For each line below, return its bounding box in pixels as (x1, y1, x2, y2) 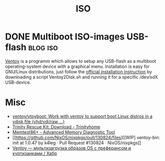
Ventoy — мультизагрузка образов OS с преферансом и (12, 145, 131, 151)
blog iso (28, 42, 58, 53)
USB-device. (5, 79, 31, 85)
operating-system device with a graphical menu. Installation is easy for (5, 63, 150, 69)
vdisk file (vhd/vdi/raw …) (12, 118, 65, 125)
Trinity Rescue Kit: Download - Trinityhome (12, 124, 101, 130)
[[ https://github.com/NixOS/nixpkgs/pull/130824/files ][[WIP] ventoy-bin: (12, 134, 160, 140)
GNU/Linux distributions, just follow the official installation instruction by (5, 68, 152, 75)
